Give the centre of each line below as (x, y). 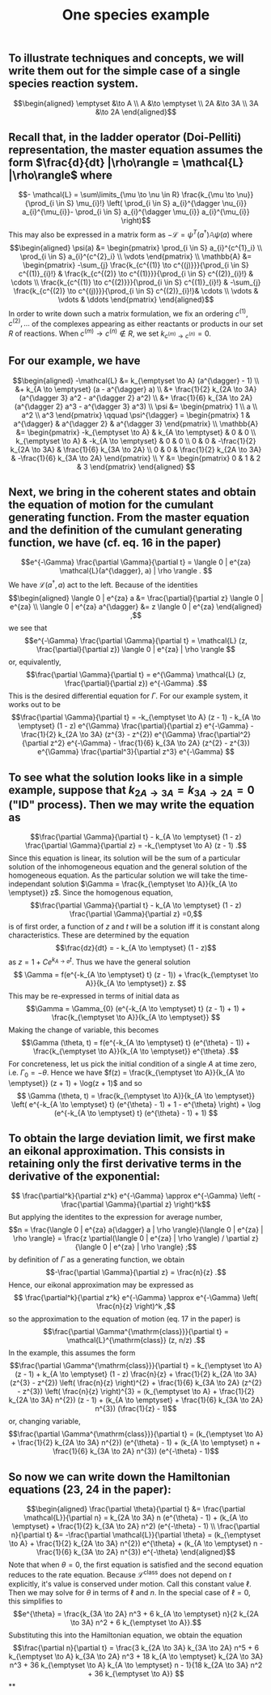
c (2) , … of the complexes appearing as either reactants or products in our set (136, 323)
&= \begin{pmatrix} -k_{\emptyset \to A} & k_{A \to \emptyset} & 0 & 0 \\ (136, 432)
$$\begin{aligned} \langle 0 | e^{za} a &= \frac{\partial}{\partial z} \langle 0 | (136, 599)
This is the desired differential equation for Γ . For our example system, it (128, 696)
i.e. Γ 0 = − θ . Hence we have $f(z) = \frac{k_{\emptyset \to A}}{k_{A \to (127, 1073)
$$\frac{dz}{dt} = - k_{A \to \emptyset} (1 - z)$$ (136, 948)
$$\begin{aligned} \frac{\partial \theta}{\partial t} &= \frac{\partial (136, 1509)
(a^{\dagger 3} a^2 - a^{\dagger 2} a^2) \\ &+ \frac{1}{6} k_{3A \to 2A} (136, 397)
